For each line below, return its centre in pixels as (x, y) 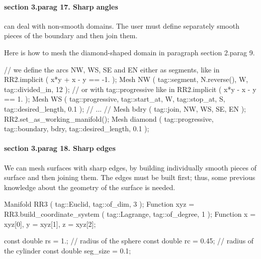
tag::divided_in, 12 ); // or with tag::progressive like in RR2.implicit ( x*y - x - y (130, 89)
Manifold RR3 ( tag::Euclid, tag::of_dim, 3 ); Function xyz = (99, 204)
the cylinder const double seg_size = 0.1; (68, 250)
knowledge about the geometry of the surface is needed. (90, 187)
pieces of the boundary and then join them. (71, 35)
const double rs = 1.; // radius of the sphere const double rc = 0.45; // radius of (129, 241)
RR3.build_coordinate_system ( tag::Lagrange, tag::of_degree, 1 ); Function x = (130, 213)
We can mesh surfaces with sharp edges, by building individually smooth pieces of (130, 167)
